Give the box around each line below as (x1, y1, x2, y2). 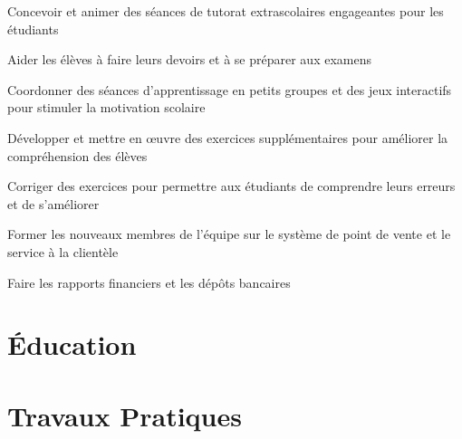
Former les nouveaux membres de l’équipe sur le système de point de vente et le (7, 224, 451, 243)
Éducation (7, 326, 137, 363)
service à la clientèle (7, 242, 119, 261)
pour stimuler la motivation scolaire (7, 98, 206, 117)
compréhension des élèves (7, 146, 148, 165)
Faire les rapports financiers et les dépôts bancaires (7, 272, 291, 291)
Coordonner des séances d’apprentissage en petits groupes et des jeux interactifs (7, 80, 452, 99)
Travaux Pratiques (7, 396, 242, 434)
